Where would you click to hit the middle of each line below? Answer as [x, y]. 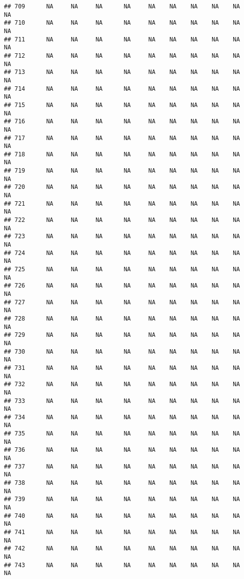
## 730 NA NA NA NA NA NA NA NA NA [122, 351]
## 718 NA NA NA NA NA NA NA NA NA [122, 154]
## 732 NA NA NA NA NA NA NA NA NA [122, 384]
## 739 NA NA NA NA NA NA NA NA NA [122, 499]
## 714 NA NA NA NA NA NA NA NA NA [122, 89]
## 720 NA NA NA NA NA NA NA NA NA [122, 187]
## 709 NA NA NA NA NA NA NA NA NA [122, 6]
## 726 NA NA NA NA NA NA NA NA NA [122, 286]
